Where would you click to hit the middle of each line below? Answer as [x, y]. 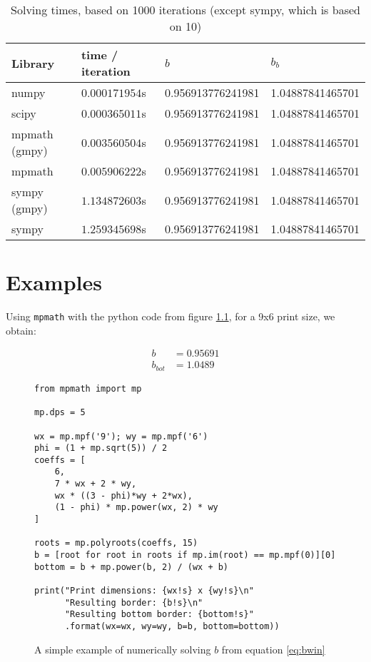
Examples [54, 282]
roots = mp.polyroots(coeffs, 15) [116, 543]
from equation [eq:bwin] [273, 649]
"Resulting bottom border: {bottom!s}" [159, 615]
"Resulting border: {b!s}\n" [134, 602]
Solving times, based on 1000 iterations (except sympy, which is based [185, 10]
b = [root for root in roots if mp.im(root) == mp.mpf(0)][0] [185, 555]
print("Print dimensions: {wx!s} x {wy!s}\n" [144, 591]
